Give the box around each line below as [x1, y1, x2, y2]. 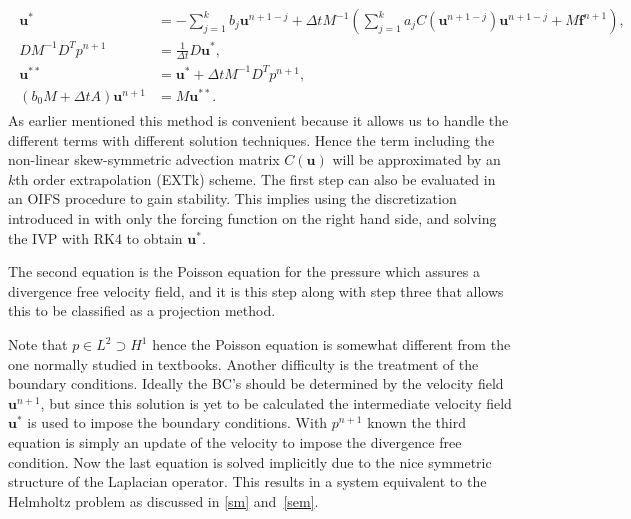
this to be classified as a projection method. [8, 300, 276, 321]
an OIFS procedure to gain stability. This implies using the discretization [8, 188, 457, 209]
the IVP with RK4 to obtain [8, 227, 183, 248]
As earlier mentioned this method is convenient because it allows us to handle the [8, 110, 509, 131]
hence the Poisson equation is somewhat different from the [152, 334, 511, 354]
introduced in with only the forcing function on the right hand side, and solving [8, 208, 497, 229]
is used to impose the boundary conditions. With [27, 412, 328, 433]
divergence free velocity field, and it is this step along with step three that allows [8, 280, 504, 301]
